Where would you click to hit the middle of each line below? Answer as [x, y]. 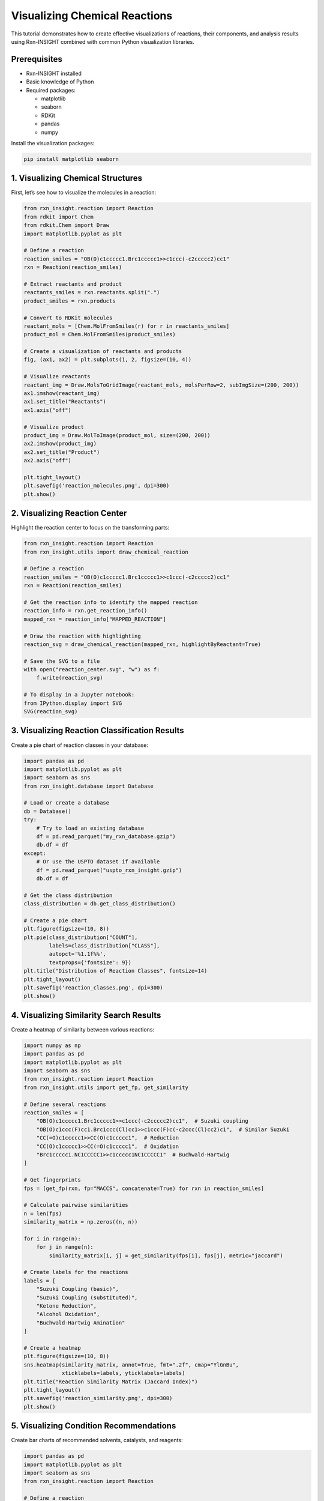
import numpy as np [52, 1045]
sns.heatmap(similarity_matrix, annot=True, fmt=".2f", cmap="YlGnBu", [131, 1365]
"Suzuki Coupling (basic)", [78, 1289]
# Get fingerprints [52, 1180]
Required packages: [51, 90]
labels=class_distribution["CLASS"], [104, 946]
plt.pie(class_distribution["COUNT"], [81, 937]
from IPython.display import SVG [73, 703]
